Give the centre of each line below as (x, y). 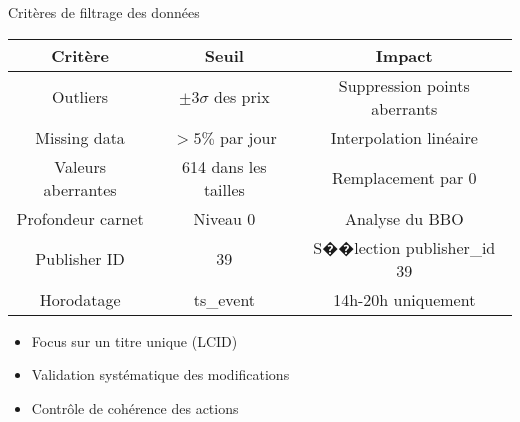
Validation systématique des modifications (160, 374)
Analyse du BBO (404, 218)
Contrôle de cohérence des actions (135, 407)
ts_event (224, 299)
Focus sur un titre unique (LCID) (134, 340)
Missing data (80, 137)
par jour (248, 137)
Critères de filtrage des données (104, 12)
